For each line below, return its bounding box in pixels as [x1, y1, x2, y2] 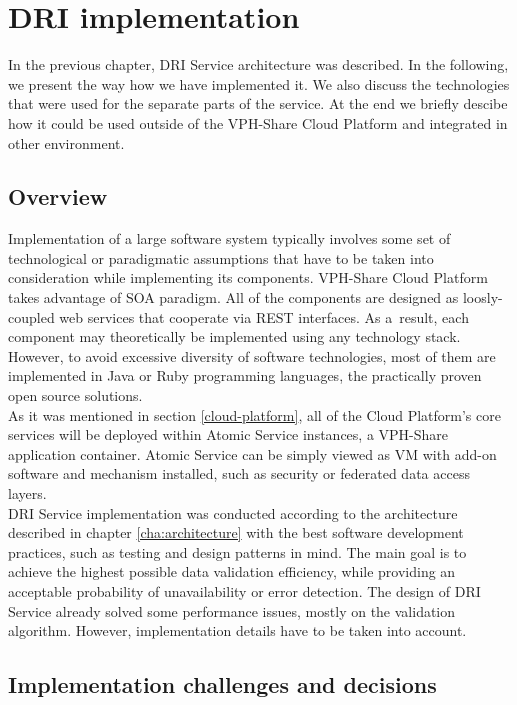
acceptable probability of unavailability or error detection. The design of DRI [8, 580, 481, 601]
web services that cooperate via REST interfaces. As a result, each [59, 306, 469, 327]
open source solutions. [8, 385, 143, 406]
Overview [8, 181, 108, 212]
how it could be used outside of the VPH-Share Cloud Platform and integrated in [8, 112, 508, 133]
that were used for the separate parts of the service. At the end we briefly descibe [8, 93, 508, 114]
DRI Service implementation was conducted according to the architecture [8, 502, 458, 523]
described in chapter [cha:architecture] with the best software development [8, 522, 464, 543]
